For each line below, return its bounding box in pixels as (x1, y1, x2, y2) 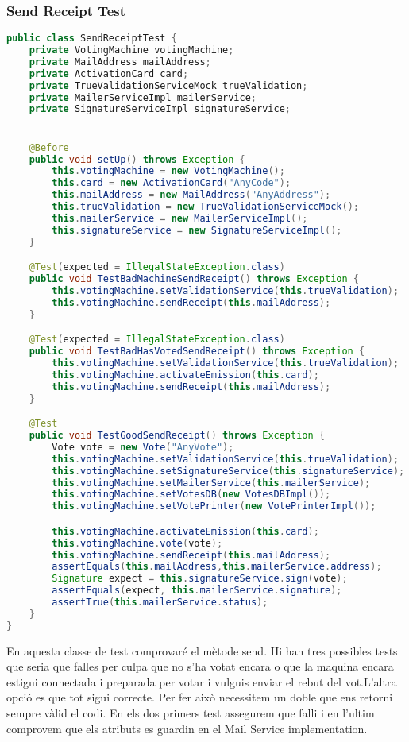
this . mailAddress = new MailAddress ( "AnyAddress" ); (52, 189, 331, 201)
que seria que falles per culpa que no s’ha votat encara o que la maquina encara (6, 658, 394, 674)
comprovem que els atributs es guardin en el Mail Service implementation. (6, 720, 368, 736)
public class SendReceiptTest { (6, 33, 177, 44)
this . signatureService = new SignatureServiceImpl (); (52, 224, 342, 236)
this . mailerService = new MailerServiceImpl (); (52, 212, 308, 224)
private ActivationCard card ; (29, 68, 189, 79)
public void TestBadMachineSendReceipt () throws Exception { (29, 273, 359, 285)
